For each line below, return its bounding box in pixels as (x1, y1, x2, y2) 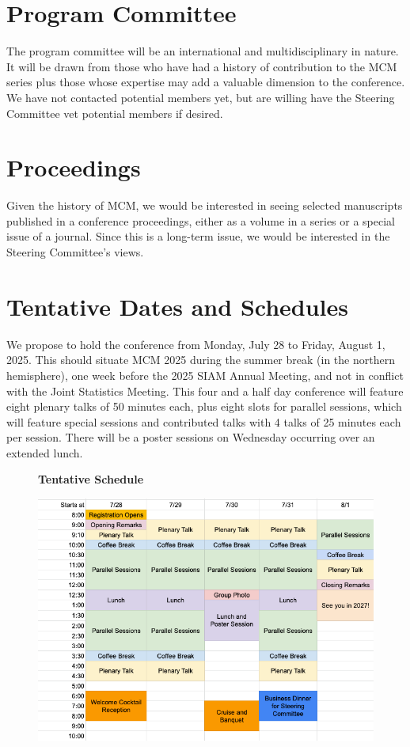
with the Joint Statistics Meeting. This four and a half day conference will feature (6, 382, 404, 399)
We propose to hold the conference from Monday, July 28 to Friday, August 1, (6, 336, 385, 352)
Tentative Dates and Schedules (6, 290, 349, 322)
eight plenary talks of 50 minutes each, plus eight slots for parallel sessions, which (6, 398, 402, 415)
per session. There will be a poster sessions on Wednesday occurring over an (6, 429, 375, 446)
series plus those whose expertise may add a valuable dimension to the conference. (6, 74, 405, 90)
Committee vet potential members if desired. (6, 104, 223, 121)
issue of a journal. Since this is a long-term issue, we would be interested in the (6, 228, 390, 245)
